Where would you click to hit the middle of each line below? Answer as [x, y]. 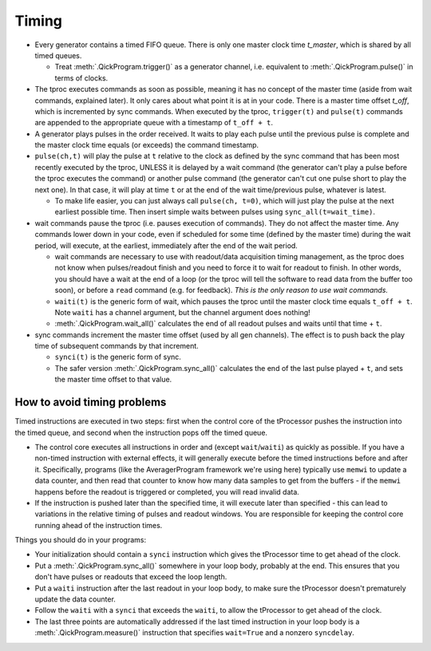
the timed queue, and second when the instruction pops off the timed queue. [141, 432]
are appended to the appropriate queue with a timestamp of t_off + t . [154, 123]
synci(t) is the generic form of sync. [118, 357]
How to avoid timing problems [91, 402]
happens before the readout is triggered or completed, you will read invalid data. [167, 491]
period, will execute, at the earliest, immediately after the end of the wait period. [166, 245]
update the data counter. [75, 599]
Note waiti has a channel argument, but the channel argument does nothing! [182, 312]
